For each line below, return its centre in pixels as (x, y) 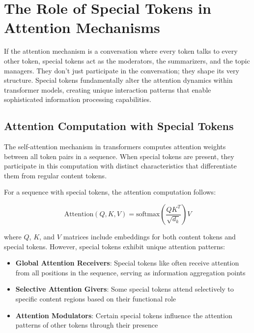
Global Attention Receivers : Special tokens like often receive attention (127, 263)
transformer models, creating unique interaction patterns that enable (108, 89)
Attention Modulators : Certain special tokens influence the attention (124, 315)
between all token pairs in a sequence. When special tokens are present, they (119, 156)
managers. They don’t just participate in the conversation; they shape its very (122, 70)
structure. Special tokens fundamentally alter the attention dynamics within (118, 80)
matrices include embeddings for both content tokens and (149, 237)
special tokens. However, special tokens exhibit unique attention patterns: (115, 246)
